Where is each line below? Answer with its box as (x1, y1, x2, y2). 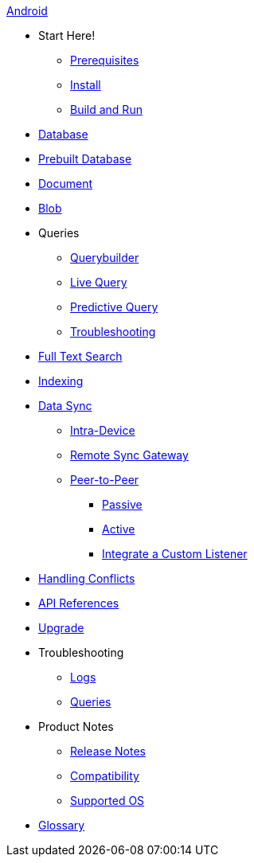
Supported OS (70, 794, 145, 807)
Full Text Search (38, 349, 123, 363)
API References (38, 596, 119, 610)
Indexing (38, 374, 84, 388)
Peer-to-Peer (70, 473, 139, 486)
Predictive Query (70, 300, 158, 314)
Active (102, 522, 135, 536)
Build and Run (70, 103, 143, 116)
